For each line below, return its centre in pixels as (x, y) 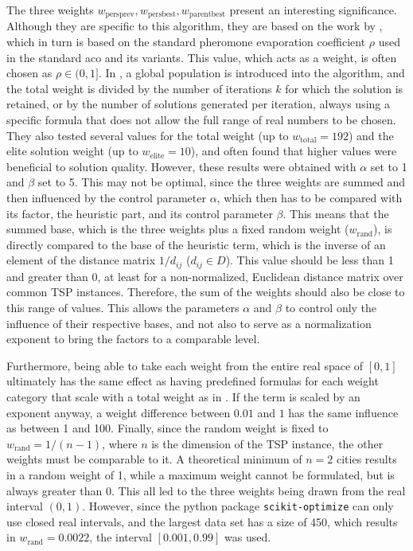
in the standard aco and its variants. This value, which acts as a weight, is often (202, 57)
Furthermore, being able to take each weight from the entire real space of (185, 365)
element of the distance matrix (81, 260)
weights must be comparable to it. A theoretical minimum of (154, 459)
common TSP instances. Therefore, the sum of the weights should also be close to (206, 292)
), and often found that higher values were (294, 151)
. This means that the (336, 213)
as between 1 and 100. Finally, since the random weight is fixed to (168, 428)
